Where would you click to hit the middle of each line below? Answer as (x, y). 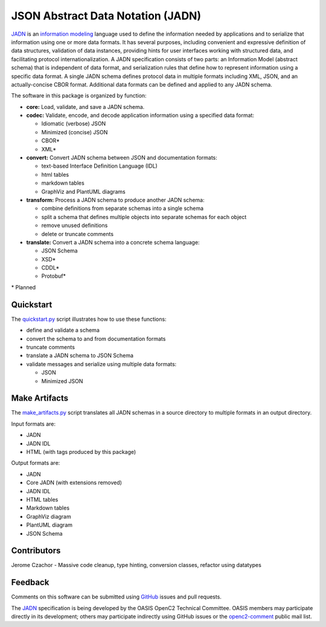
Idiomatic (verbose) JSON (74, 123)
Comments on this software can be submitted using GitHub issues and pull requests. (116, 597)
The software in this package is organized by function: (79, 96)
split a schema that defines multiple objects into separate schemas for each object (144, 217)
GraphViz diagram (49, 516)
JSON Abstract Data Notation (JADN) (106, 16)
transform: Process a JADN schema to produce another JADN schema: (115, 200)
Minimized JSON (62, 381)
